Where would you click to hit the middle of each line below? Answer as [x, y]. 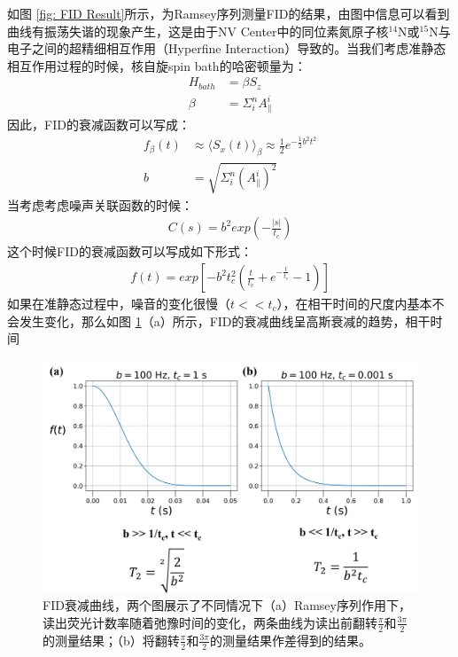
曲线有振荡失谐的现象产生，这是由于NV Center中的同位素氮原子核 [198, 31]
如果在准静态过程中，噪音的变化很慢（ [119, 304]
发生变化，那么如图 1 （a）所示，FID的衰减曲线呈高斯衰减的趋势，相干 [225, 321]
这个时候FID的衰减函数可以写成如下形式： [130, 251]
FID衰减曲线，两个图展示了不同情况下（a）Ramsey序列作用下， [227, 605]
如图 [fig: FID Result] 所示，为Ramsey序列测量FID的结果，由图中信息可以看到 [229, 13]
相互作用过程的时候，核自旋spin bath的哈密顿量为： [157, 65]
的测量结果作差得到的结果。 [290, 640]
